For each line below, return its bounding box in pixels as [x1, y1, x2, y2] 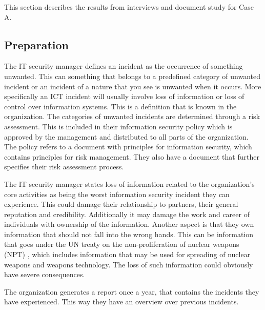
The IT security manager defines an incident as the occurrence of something [4, 61, 243, 71]
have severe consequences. [4, 269, 85, 280]
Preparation [4, 36, 69, 52]
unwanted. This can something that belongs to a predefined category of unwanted [4, 70, 261, 81]
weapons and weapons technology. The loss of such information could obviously [4, 259, 253, 269]
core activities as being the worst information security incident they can [4, 188, 230, 199]
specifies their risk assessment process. [4, 161, 124, 172]
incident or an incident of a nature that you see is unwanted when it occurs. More [4, 81, 261, 91]
